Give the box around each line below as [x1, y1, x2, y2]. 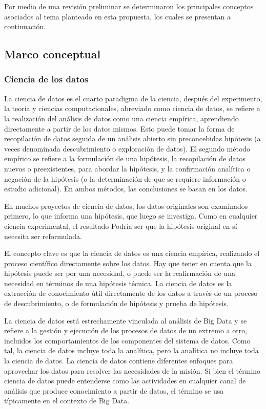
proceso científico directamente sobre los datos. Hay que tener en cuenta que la [4, 257, 252, 268]
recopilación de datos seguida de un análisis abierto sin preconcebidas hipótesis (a [4, 133, 261, 144]
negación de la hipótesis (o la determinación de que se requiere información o [4, 173, 246, 184]
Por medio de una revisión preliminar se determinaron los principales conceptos [4, 1, 254, 11]
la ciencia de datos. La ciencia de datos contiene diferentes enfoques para [4, 355, 233, 366]
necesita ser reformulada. [4, 230, 82, 241]
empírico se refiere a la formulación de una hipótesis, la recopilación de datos [4, 153, 245, 164]
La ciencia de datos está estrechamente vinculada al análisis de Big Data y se [4, 315, 247, 326]
